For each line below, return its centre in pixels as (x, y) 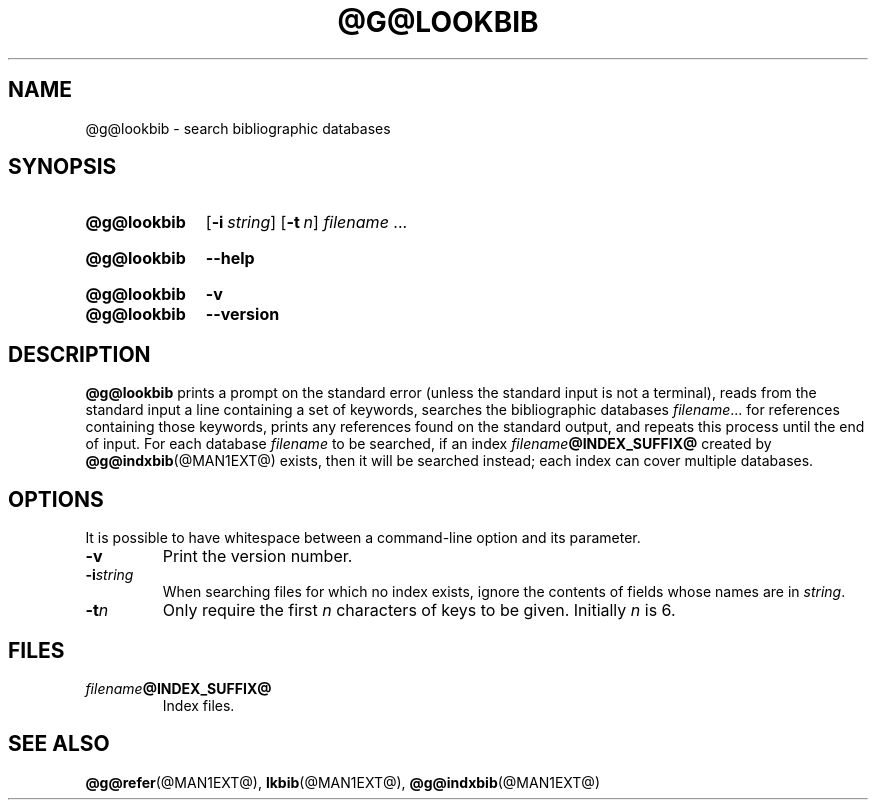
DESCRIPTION (79, 354)
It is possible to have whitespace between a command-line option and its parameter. (363, 538)
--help (230, 258)
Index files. (198, 705)
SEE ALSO (59, 744)
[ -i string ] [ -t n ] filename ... (306, 222)
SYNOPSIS (62, 167)
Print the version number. (257, 556)
